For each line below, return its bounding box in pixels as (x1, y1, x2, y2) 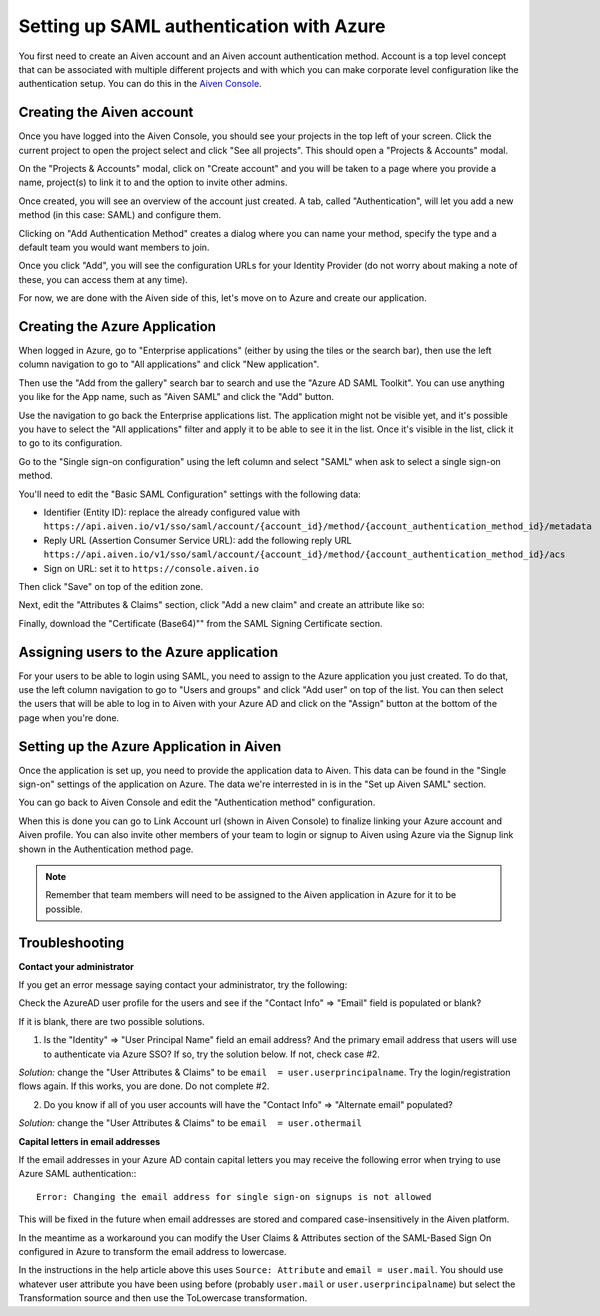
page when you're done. (18, 711, 120, 724)
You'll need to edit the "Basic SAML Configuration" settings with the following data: (18, 488, 362, 500)
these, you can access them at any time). (18, 273, 189, 285)
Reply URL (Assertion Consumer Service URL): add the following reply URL (43, 534, 352, 546)
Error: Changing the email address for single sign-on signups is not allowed (36, 1191, 432, 1202)
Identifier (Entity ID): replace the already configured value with (43, 506, 300, 518)
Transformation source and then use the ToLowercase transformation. (18, 1292, 308, 1304)
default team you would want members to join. (18, 241, 210, 253)
